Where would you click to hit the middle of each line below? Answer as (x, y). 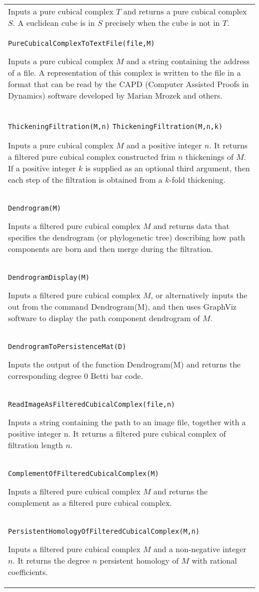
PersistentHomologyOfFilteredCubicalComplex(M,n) (104, 531)
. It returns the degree (51, 560)
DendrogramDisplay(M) (49, 277)
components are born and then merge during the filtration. (111, 249)
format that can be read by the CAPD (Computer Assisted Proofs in (129, 84)
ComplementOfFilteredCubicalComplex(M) (83, 474)
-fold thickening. (197, 179)
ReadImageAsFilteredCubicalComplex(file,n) (92, 404)
